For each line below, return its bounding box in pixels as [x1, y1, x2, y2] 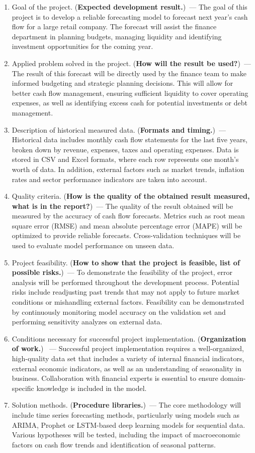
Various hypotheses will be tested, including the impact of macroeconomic [12, 429, 240, 440]
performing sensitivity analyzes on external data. [12, 316, 162, 327]
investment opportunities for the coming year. [12, 41, 153, 51]
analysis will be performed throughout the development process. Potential [12, 276, 239, 287]
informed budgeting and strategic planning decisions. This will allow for [12, 78, 233, 88]
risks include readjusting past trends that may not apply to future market [12, 287, 240, 297]
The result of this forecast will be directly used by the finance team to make [12, 68, 247, 78]
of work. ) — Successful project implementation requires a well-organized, [12, 343, 244, 354]
